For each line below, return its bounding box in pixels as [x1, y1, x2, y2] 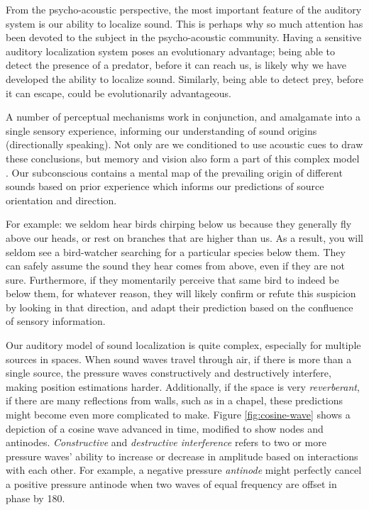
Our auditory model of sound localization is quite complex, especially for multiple [6, 338, 361, 353]
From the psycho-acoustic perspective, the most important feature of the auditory [6, 2, 362, 16]
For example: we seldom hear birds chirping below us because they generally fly [6, 216, 352, 231]
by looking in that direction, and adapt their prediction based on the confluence [6, 299, 353, 314]
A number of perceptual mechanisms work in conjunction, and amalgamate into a [6, 109, 360, 124]
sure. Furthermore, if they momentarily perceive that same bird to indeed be [6, 272, 339, 287]
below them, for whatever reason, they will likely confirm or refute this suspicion [6, 286, 356, 301]
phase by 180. [6, 490, 65, 505]
